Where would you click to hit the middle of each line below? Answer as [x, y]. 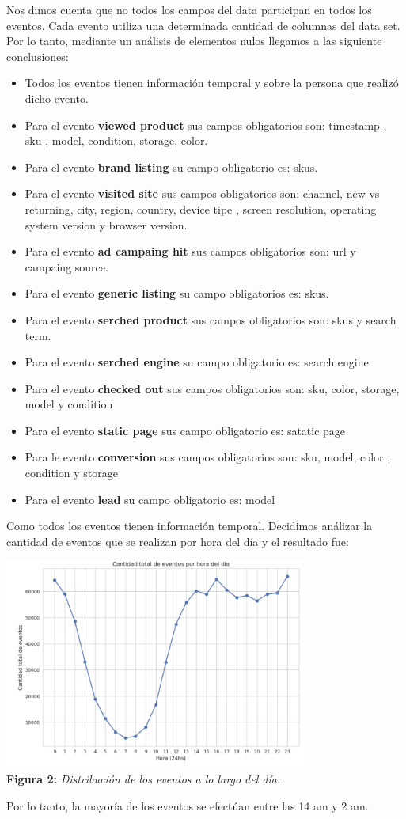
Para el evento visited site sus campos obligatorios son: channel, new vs [202, 193]
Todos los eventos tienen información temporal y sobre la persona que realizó [212, 83]
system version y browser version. [106, 224]
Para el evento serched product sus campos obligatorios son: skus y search [211, 319]
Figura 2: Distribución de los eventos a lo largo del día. [144, 779]
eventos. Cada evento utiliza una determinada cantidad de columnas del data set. [203, 25]
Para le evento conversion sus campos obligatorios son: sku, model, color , [208, 457]
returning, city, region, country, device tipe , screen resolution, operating [201, 209]
